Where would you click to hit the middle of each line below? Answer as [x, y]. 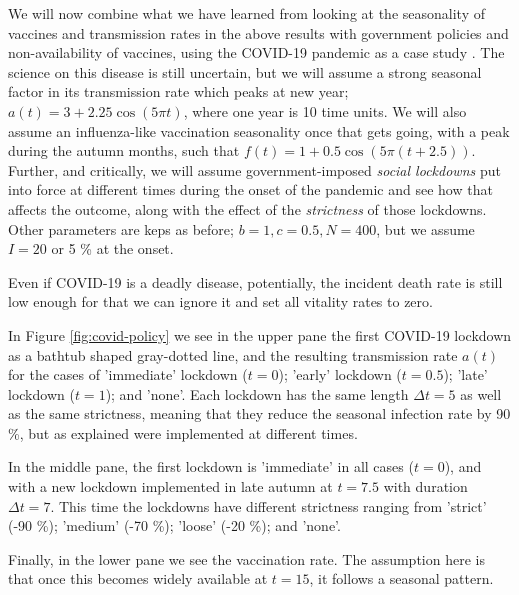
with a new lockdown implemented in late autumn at [170, 486]
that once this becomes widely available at [138, 578]
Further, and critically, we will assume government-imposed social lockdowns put [254, 169]
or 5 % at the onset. [112, 248]
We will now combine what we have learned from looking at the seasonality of [246, 13]
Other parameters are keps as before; [121, 228]
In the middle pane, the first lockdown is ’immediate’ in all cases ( [211, 466]
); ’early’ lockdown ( [340, 374]
